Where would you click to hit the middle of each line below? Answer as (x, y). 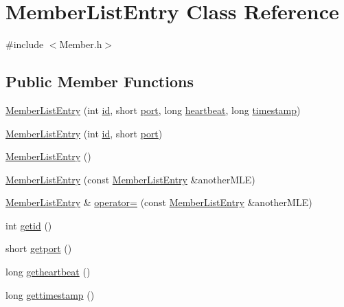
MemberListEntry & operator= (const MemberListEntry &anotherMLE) (159, 202)
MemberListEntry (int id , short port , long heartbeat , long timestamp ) (153, 110)
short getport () (39, 248)
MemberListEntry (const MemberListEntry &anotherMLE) (130, 179)
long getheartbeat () (48, 272)
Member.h (81, 44)
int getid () (29, 225)
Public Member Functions (100, 81)
